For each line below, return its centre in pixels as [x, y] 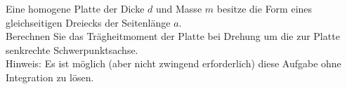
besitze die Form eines [264, 8]
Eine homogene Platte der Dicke [75, 8]
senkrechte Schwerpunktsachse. [72, 49]
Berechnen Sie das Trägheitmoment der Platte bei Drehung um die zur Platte [173, 36]
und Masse [179, 8]
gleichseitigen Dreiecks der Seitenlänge [88, 22]
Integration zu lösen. [50, 77]
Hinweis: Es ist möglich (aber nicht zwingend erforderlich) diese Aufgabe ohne [173, 63]
